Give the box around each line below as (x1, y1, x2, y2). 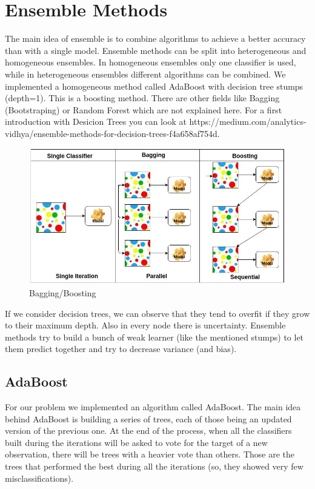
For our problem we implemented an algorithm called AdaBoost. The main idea (5, 401, 301, 413)
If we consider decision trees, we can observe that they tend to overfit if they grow (5, 307, 310, 319)
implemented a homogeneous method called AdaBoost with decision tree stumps (5, 79, 303, 92)
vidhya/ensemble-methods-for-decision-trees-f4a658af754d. (5, 127, 220, 139)
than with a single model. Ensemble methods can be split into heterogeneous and (5, 44, 307, 56)
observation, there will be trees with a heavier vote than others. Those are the (5, 448, 295, 461)
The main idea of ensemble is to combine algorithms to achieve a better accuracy (5, 32, 306, 45)
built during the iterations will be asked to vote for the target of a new (5, 436, 268, 448)
